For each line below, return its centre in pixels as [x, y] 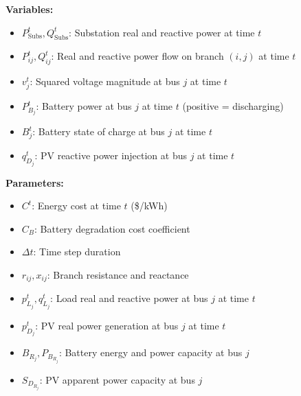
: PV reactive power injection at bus [111, 155]
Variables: [30, 9]
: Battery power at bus [84, 106]
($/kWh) [149, 206]
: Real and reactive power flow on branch [137, 56]
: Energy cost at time [76, 206]
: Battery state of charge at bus [99, 131]
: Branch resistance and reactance [118, 274]
